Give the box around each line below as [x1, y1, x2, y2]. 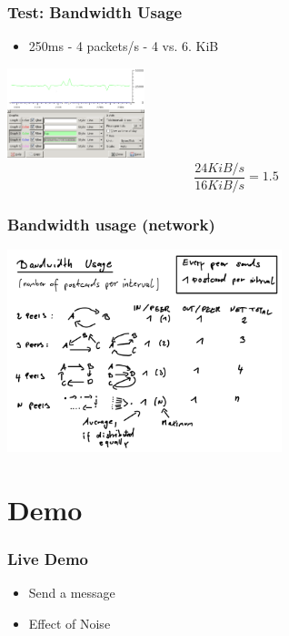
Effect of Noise [28, 613, 111, 632]
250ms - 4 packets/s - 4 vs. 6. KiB [28, 36, 219, 56]
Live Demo [7, 547, 88, 569]
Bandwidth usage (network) [7, 212, 215, 235]
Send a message [28, 583, 115, 602]
